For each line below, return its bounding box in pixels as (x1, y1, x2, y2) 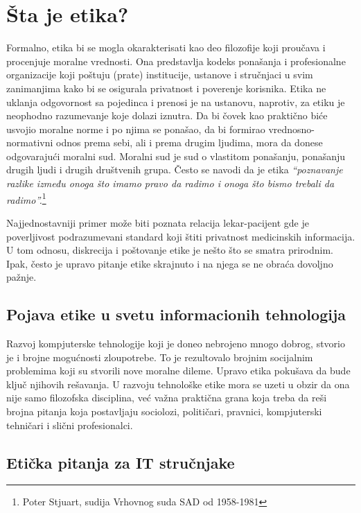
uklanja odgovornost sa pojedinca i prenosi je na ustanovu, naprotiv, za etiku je (6, 94, 345, 109)
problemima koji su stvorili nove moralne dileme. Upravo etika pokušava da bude (6, 363, 351, 378)
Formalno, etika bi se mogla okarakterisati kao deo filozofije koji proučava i (6, 40, 326, 55)
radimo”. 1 (6, 190, 46, 207)
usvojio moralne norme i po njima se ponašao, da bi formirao (6, 121, 265, 136)
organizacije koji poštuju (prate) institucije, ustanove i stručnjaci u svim (6, 67, 313, 82)
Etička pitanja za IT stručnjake (6, 451, 235, 473)
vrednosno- (268, 121, 315, 136)
